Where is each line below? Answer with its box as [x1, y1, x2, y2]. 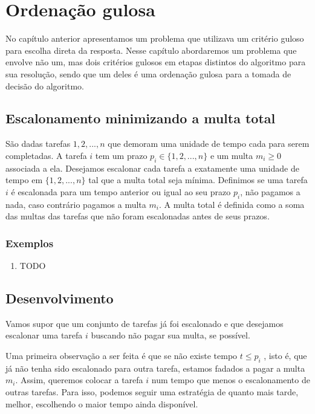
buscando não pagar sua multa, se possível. [91, 329, 250, 341]
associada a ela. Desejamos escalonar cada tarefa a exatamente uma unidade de [5, 161, 299, 174]
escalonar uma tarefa [5, 329, 83, 341]
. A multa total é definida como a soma [158, 198, 305, 210]
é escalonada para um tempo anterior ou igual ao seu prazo [11, 185, 231, 198]
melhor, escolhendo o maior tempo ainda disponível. [5, 397, 198, 410]
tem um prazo [95, 149, 148, 161]
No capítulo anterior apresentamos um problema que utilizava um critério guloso [5, 32, 304, 45]
